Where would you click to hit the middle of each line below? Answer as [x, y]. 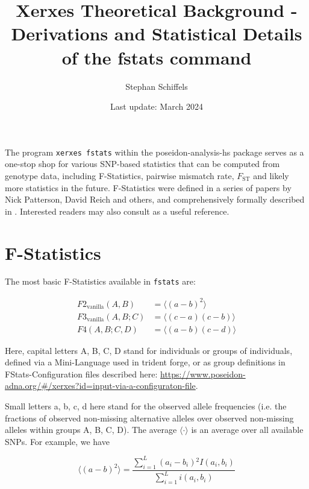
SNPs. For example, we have [57, 441]
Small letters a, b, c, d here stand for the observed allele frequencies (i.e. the [146, 406]
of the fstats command [157, 57]
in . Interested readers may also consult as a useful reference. [117, 211]
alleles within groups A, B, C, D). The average [91, 430]
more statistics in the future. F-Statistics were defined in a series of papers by [148, 187]
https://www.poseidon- [203, 374]
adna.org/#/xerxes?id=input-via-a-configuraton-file [100, 386]
